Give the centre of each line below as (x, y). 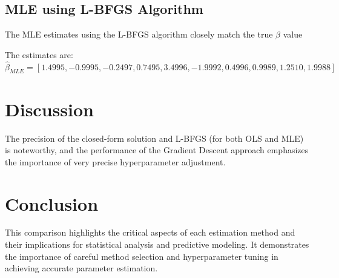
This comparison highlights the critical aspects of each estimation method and (150, 232)
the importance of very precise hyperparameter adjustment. (115, 161)
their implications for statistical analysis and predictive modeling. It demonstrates (157, 244)
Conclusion (52, 203)
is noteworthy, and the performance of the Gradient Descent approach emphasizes (157, 150)
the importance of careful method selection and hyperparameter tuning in (142, 256)
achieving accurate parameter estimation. (81, 268)
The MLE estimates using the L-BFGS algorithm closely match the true (139, 34)
